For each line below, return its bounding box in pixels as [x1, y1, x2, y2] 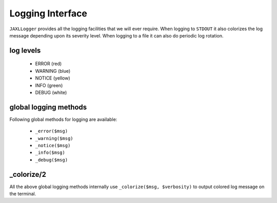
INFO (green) [35, 82, 63, 88]
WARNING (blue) [35, 68, 71, 74]
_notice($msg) [35, 143, 71, 148]
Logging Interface [9, 8, 87, 19]
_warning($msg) [35, 135, 74, 141]
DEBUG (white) [35, 89, 67, 95]
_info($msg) [35, 150, 65, 156]
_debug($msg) [35, 157, 68, 163]
